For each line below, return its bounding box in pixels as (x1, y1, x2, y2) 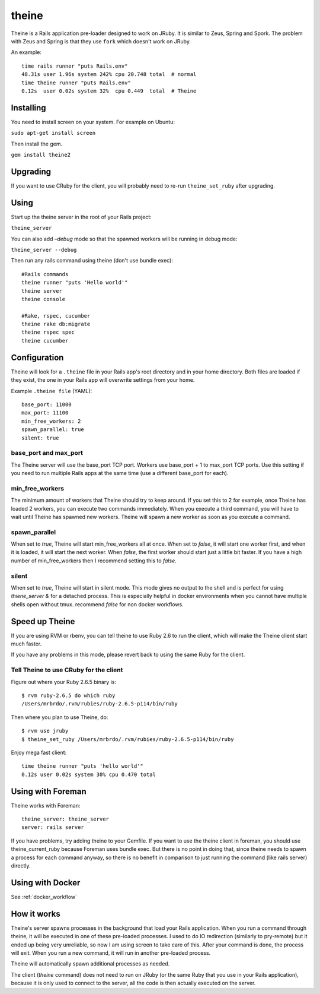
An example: (11, 49, 41, 56)
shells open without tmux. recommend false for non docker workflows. (11, 600, 184, 608)
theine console (21, 296, 66, 302)
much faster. (11, 640, 42, 647)
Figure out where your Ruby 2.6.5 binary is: (11, 678, 117, 685)
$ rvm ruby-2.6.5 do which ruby (21, 692, 116, 699)
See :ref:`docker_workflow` (11, 893, 77, 900)
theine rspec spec (21, 329, 75, 335)
